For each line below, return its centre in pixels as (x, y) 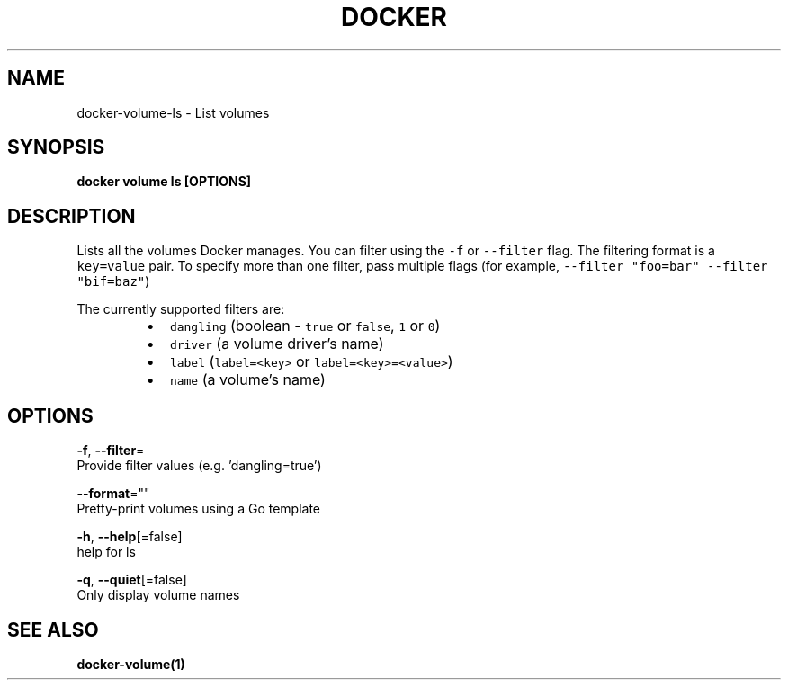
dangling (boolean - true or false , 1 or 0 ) (305, 326)
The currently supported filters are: (181, 309)
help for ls (106, 552)
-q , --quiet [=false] (132, 580)
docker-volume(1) (131, 664)
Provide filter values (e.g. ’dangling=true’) (199, 466)
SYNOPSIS (56, 147)
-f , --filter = (111, 451)
